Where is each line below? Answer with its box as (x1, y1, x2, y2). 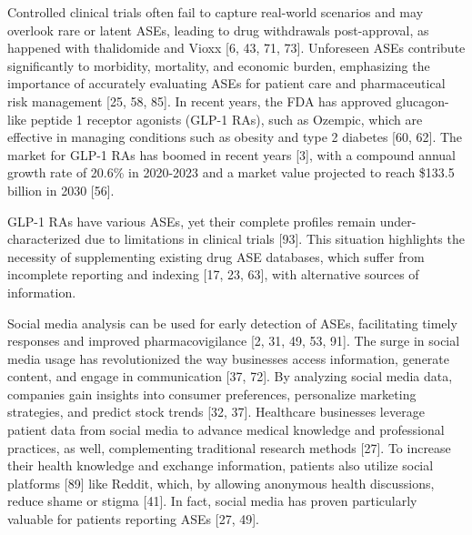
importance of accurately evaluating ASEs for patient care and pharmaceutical (7, 74, 446, 93)
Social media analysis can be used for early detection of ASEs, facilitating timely (7, 313, 457, 332)
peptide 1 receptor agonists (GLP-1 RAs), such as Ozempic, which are (30, 109, 423, 128)
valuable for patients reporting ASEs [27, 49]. (7, 510, 260, 529)
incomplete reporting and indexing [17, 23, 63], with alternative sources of (7, 265, 419, 284)
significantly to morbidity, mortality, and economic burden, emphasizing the (7, 56, 430, 75)
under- (379, 211, 417, 230)
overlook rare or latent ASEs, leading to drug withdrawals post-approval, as (7, 20, 429, 39)
